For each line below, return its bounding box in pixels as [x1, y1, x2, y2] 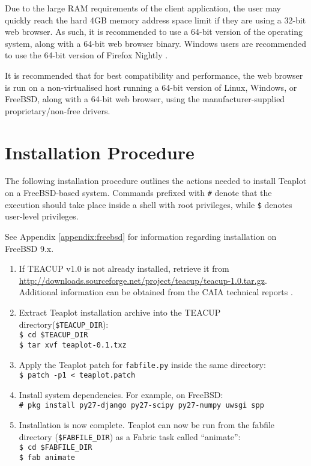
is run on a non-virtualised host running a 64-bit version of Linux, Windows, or [5, 81, 297, 93]
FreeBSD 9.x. [5, 242, 54, 254]
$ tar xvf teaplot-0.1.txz [19, 340, 127, 349]
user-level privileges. [5, 210, 79, 222]
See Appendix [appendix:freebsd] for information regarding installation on [5, 230, 277, 242]
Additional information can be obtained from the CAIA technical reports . [19, 286, 293, 298]
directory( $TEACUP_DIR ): [19, 317, 109, 330]
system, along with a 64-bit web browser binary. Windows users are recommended [5, 37, 306, 49]
